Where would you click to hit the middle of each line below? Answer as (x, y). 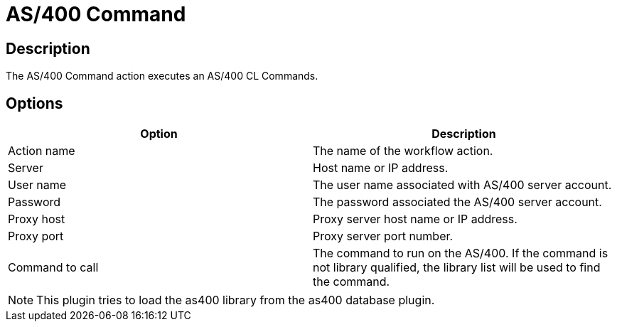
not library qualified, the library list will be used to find (457, 268)
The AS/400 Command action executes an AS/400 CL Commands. (162, 76)
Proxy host (37, 219)
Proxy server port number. (383, 236)
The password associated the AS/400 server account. (457, 202)
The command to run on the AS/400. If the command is (461, 253)
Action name (42, 151)
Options (34, 103)
